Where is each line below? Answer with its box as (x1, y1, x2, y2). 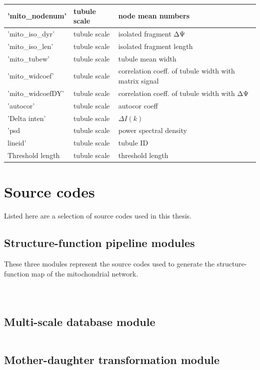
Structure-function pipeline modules (4, 235, 195, 250)
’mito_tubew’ (7, 53, 50, 63)
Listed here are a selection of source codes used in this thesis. (4, 210, 191, 221)
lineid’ (7, 137, 26, 148)
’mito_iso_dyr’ (7, 28, 54, 38)
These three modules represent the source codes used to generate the (4, 258, 214, 269)
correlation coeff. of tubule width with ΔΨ (118, 87, 249, 98)
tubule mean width (118, 53, 176, 63)
